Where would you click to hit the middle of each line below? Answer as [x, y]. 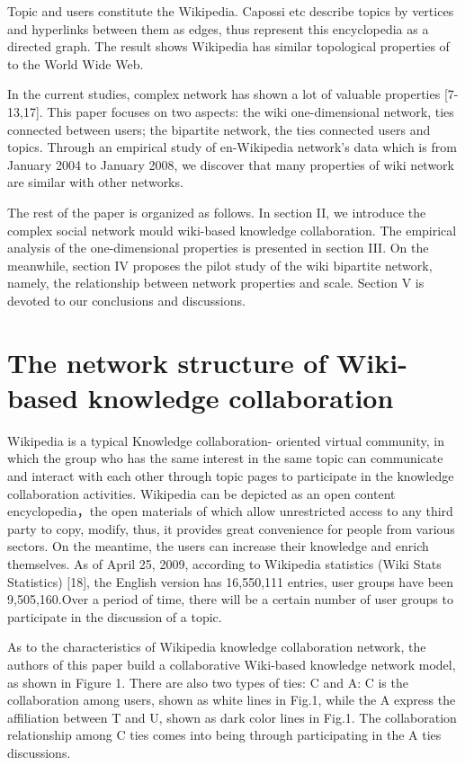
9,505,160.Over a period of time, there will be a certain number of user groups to [230, 599]
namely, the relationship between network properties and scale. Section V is [216, 283]
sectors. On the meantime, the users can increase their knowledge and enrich [218, 546]
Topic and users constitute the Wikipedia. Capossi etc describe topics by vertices [231, 11]
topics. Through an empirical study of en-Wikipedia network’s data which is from [232, 147]
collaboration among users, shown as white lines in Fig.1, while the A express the [232, 700]
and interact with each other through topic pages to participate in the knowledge [231, 476]
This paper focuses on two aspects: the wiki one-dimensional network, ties [250, 111]
